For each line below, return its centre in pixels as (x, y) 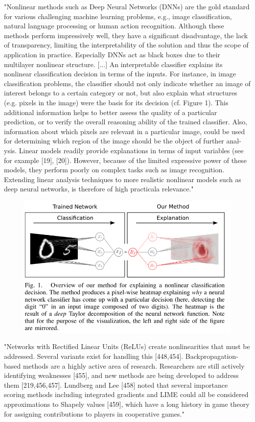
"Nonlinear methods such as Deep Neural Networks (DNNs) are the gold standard (127, 6)
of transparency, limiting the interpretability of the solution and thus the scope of (126, 45)
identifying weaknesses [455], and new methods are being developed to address (121, 375)
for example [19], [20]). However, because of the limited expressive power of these (125, 160)
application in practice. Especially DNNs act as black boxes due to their (112, 54)
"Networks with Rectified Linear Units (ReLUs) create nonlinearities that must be (127, 346)
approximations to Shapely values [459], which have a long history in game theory (127, 404)
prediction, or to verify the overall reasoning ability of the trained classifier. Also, (126, 122)
